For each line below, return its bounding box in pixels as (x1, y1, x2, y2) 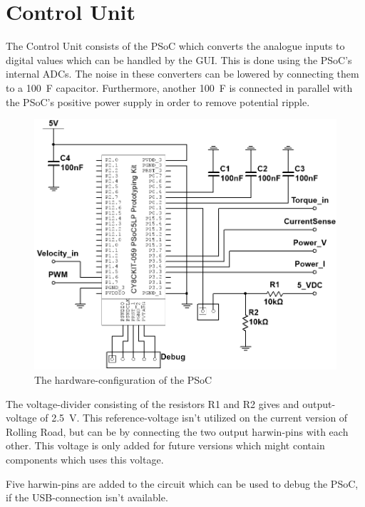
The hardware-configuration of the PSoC (34, 372, 212, 387)
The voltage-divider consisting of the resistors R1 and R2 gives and (6, 396, 299, 411)
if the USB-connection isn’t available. (6, 490, 168, 505)
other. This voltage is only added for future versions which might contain (6, 438, 325, 453)
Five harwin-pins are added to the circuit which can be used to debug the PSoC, (6, 476, 359, 491)
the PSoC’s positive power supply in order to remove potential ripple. (6, 94, 310, 109)
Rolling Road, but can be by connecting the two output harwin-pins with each (6, 424, 349, 439)
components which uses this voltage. (6, 451, 164, 466)
